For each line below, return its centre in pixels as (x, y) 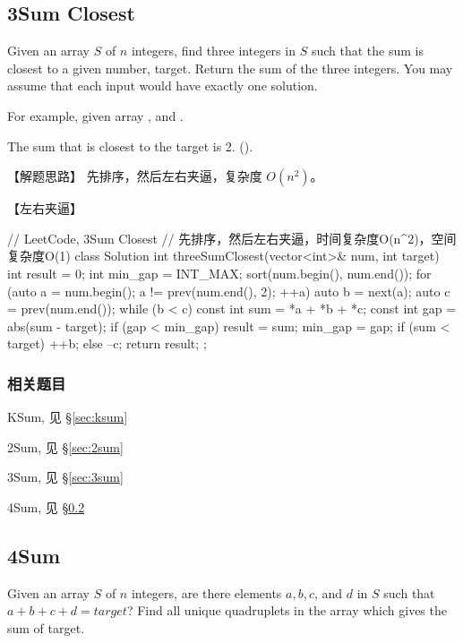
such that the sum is (367, 51)
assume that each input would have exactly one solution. (163, 86)
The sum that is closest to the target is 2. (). (130, 146)
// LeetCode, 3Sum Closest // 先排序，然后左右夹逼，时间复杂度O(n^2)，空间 (232, 238)
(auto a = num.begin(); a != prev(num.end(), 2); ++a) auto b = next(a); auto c (229, 291)
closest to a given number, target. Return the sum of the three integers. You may (230, 68)
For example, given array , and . (95, 115)
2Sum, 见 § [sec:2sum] (65, 446)
